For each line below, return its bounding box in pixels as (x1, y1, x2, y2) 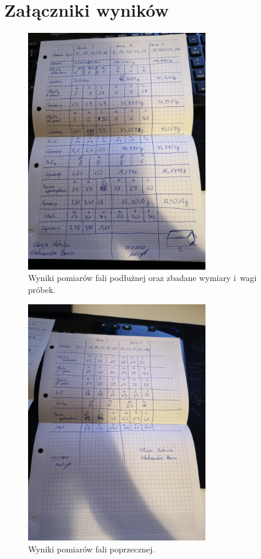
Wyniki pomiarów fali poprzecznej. (28, 542, 155, 555)
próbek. (28, 283, 56, 296)
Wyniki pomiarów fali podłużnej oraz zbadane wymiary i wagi (28, 271, 257, 284)
